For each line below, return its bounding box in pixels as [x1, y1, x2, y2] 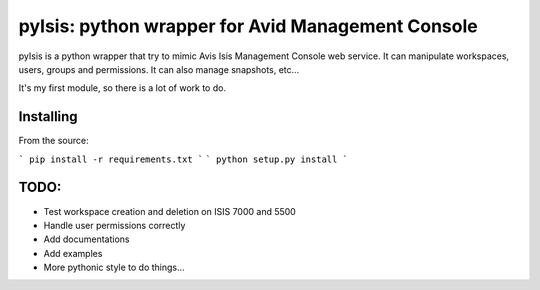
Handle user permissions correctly [43, 219, 186, 231]
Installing [18, 108, 79, 125]
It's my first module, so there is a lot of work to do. [18, 82, 227, 94]
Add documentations [43, 233, 130, 245]
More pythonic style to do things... [43, 261, 185, 274]
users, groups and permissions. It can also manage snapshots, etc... [18, 63, 300, 75]
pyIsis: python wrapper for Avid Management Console [18, 15, 479, 37]
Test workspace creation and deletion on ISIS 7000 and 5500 [43, 205, 297, 217]
